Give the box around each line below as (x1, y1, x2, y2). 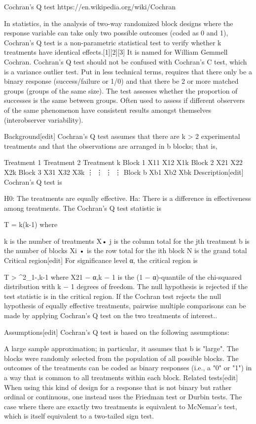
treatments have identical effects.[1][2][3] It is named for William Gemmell (4, 47, 228, 57)
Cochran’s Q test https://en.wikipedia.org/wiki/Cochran (4, 1, 176, 11)
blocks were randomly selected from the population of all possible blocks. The (4, 353, 239, 363)
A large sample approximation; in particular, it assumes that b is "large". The (4, 343, 239, 354)
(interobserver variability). (4, 114, 83, 125)
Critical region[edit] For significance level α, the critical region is (4, 255, 198, 265)
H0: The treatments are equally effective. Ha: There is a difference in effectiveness (4, 193, 251, 203)
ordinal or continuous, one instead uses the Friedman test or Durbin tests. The (4, 391, 242, 402)
